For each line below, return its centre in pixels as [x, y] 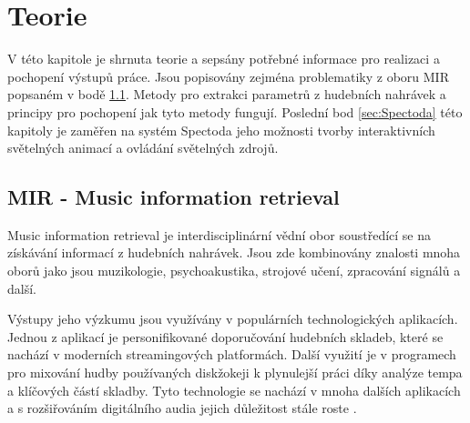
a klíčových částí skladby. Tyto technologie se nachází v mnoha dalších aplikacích [234, 390]
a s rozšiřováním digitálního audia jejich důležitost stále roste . [182, 408]
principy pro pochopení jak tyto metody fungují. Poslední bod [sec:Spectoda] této [235, 111]
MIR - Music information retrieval [174, 197]
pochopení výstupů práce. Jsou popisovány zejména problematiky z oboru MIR [228, 76]
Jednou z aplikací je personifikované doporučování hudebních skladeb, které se [225, 336]
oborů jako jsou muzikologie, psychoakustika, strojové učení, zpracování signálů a [234, 271]
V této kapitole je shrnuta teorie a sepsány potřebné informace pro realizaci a [224, 59]
